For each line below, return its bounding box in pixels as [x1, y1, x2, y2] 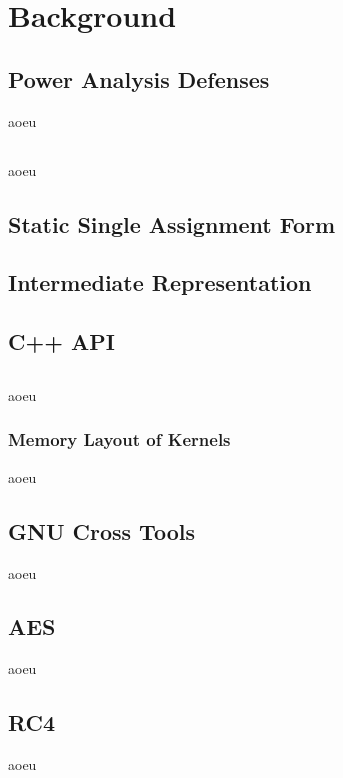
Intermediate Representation [8, 267, 312, 298]
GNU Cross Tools [8, 515, 195, 546]
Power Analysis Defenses [8, 63, 270, 94]
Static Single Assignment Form [8, 208, 336, 239]
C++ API [8, 326, 115, 357]
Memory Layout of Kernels [8, 427, 231, 452]
